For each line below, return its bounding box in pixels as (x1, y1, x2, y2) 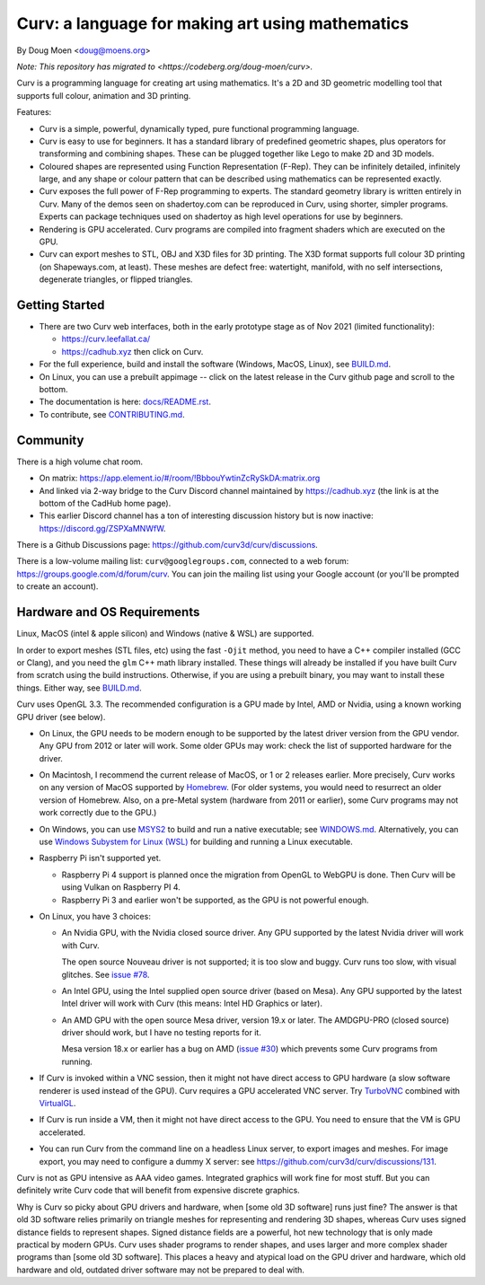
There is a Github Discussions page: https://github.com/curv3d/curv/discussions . (16, 540, 318, 550)
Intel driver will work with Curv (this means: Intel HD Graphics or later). (61, 998, 323, 1009)
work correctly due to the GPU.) (39, 807, 157, 818)
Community (16, 432, 84, 448)
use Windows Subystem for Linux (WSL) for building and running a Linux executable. (39, 836, 354, 848)
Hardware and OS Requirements (16, 604, 200, 620)
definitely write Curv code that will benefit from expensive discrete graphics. (16, 1185, 300, 1196)
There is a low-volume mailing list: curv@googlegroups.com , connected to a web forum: (16, 556, 349, 567)
